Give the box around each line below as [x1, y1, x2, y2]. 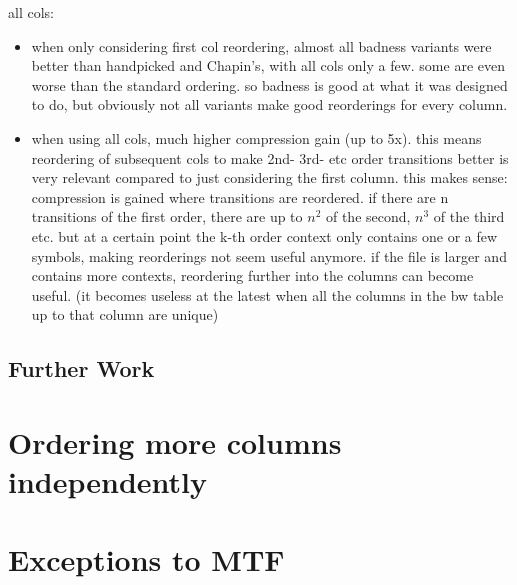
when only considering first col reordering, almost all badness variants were [31, 35, 492, 56]
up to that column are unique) [31, 304, 219, 325]
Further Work [8, 353, 155, 384]
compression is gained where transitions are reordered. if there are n [31, 186, 449, 207]
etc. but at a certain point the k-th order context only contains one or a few [31, 225, 498, 246]
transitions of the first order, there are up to [31, 206, 303, 227]
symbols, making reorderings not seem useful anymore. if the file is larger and [31, 245, 507, 266]
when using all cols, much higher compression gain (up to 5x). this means [31, 127, 482, 148]
